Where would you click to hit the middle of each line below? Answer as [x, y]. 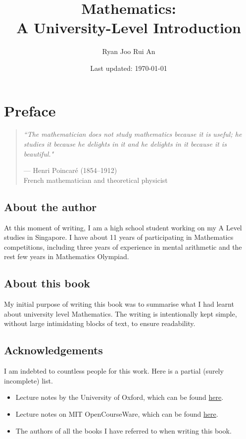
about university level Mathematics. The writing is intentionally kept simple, [121, 313]
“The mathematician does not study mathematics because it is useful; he [133, 134]
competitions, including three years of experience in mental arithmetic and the [123, 247]
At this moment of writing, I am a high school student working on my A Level [123, 227]
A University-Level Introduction [129, 27]
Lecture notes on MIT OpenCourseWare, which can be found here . [117, 413]
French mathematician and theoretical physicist [96, 180]
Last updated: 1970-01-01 [129, 68]
